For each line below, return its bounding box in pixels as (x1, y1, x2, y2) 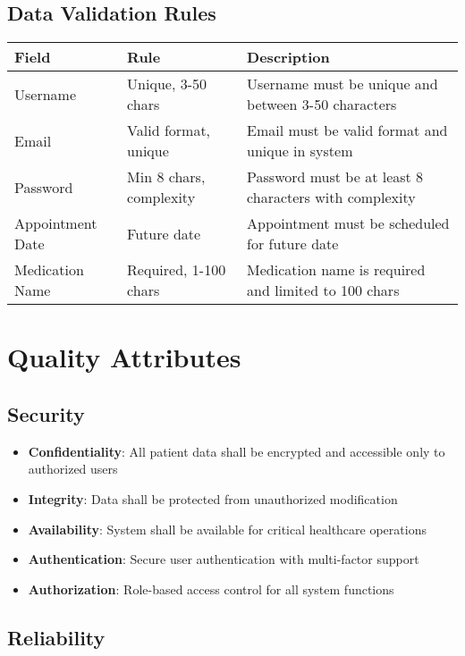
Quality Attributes (7, 339, 241, 375)
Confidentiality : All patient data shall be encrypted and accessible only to (28, 442, 445, 460)
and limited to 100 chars (247, 280, 400, 301)
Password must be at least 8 (247, 166, 424, 188)
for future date (247, 233, 339, 255)
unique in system (247, 140, 353, 162)
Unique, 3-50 (127, 73, 207, 95)
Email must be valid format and (247, 120, 448, 141)
